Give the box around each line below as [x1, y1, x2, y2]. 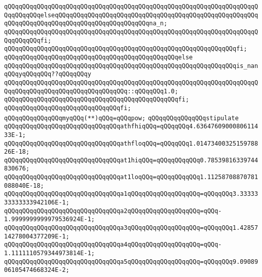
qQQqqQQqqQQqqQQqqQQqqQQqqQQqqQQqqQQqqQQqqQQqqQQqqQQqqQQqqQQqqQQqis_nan [4, 62, 258, 70]
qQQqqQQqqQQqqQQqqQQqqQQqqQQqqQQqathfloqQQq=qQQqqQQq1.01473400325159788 [4, 140, 258, 147]
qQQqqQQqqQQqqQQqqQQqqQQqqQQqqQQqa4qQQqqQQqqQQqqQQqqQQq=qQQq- [4, 241, 222, 249]
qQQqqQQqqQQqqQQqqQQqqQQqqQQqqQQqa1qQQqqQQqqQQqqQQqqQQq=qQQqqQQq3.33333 [4, 190, 258, 198]
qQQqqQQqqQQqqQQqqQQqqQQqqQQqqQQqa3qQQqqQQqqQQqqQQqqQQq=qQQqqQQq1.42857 [4, 224, 258, 232]
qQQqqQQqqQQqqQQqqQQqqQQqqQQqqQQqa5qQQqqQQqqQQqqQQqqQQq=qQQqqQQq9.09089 [4, 258, 258, 265]
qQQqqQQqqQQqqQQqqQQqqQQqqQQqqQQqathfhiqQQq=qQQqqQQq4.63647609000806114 [4, 123, 258, 130]
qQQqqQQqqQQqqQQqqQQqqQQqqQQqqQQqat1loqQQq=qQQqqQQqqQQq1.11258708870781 [4, 174, 258, 181]
